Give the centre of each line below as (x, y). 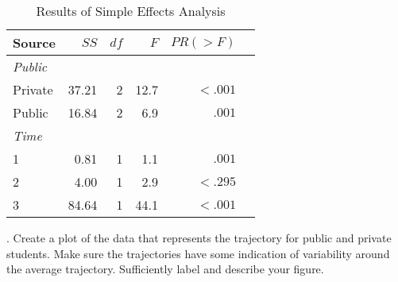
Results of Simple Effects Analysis (131, 11)
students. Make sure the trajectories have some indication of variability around (198, 253)
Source (34, 42)
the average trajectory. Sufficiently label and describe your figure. (165, 269)
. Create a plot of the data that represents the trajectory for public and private (199, 238)
